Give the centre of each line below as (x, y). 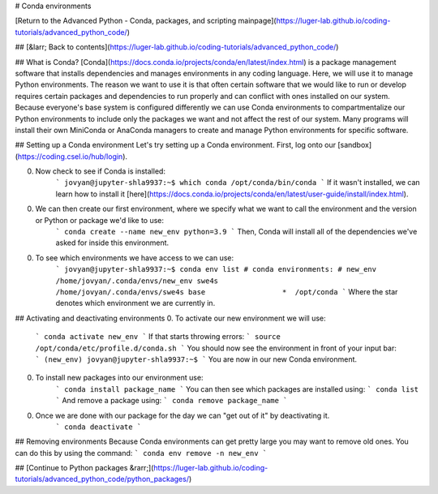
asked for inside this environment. (112, 243)
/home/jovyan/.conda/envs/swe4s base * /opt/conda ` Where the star (227, 291)
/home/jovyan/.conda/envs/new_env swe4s (137, 281)
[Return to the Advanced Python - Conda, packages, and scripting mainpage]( (146, 21)
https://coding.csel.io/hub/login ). (73, 156)
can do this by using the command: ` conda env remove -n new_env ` (141, 453)
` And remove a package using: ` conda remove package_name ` (172, 401)
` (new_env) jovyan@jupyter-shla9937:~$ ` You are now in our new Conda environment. (196, 359)
